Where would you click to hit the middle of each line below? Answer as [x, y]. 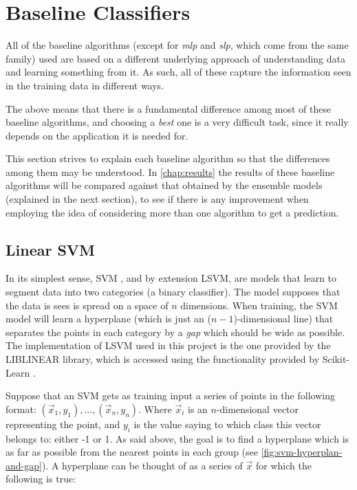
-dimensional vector [258, 409]
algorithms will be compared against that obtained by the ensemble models [164, 185]
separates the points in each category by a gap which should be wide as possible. [175, 332]
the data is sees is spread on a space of [87, 305]
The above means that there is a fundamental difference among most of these [169, 108]
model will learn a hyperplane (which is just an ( [108, 319]
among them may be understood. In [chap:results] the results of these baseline [170, 171]
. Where [155, 409]
